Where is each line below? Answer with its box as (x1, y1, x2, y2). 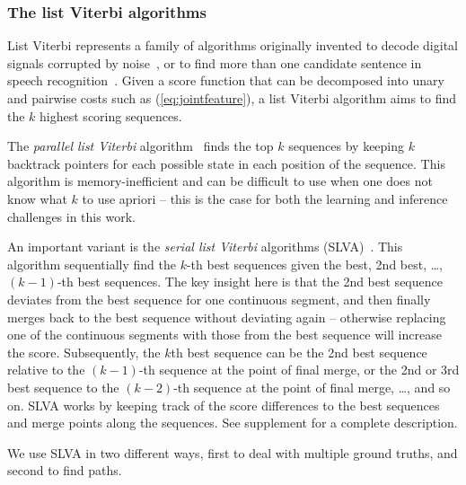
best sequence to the (7, 377, 119, 396)
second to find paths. (7, 461, 122, 480)
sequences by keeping (288, 137, 405, 155)
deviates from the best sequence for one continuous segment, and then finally (7, 289, 431, 308)
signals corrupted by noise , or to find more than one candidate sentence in (7, 53, 422, 72)
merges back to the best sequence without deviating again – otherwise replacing (7, 307, 446, 326)
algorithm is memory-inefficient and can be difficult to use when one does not (7, 172, 433, 190)
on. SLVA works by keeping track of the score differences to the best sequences (7, 395, 440, 414)
